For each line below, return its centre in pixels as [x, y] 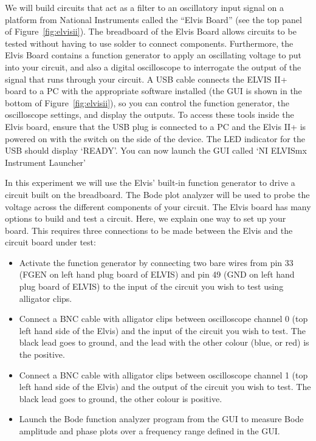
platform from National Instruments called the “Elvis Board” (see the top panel [153, 19]
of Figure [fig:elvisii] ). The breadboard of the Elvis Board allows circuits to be [151, 31]
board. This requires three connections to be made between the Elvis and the [149, 230]
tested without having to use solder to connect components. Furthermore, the [149, 43]
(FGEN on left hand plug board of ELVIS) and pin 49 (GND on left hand [157, 274]
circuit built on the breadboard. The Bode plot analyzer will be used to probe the [157, 194]
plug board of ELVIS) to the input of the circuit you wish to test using [151, 286]
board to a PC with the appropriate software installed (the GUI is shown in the [153, 91]
